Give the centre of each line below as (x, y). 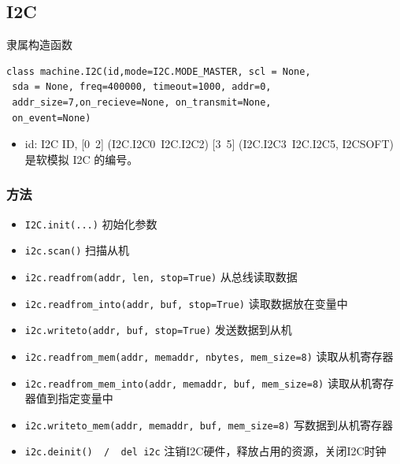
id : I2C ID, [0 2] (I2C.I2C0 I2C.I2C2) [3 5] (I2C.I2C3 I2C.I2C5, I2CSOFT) (209, 144)
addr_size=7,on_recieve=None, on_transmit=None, (142, 102)
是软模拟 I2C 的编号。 (81, 159)
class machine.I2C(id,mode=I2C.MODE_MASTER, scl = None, (159, 71)
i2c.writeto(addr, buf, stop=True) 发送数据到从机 (158, 330)
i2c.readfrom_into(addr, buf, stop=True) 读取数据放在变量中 (186, 303)
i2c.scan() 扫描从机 (77, 250)
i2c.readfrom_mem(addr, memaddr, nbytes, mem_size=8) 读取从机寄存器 (209, 356)
